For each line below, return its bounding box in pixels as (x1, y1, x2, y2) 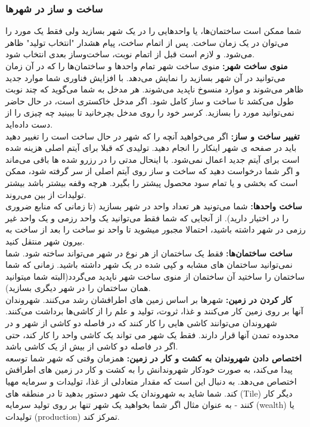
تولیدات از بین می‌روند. (5, 188, 86, 200)
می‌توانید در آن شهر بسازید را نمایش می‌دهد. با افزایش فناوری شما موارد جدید (5, 71, 286, 83)
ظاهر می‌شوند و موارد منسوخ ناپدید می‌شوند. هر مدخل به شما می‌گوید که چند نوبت (5, 83, 304, 95)
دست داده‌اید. (5, 117, 53, 130)
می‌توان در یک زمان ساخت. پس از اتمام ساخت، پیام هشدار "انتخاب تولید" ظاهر (5, 36, 289, 48)
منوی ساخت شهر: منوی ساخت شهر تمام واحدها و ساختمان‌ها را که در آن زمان (5, 60, 288, 72)
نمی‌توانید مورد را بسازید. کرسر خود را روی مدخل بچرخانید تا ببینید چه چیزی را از (5, 106, 294, 119)
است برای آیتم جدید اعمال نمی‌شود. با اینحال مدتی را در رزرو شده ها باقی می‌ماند (5, 153, 300, 165)
